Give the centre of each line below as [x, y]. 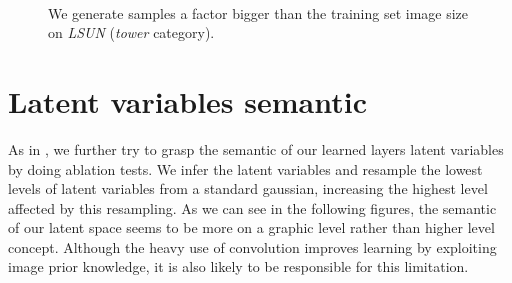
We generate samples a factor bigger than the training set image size [258, 12]
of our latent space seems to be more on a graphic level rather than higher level [251, 227]
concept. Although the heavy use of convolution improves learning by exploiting [252, 246]
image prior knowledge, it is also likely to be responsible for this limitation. [238, 266]
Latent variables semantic [187, 100]
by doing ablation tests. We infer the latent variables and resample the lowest [245, 168]
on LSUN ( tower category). [131, 32]
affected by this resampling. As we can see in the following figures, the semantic [252, 207]
